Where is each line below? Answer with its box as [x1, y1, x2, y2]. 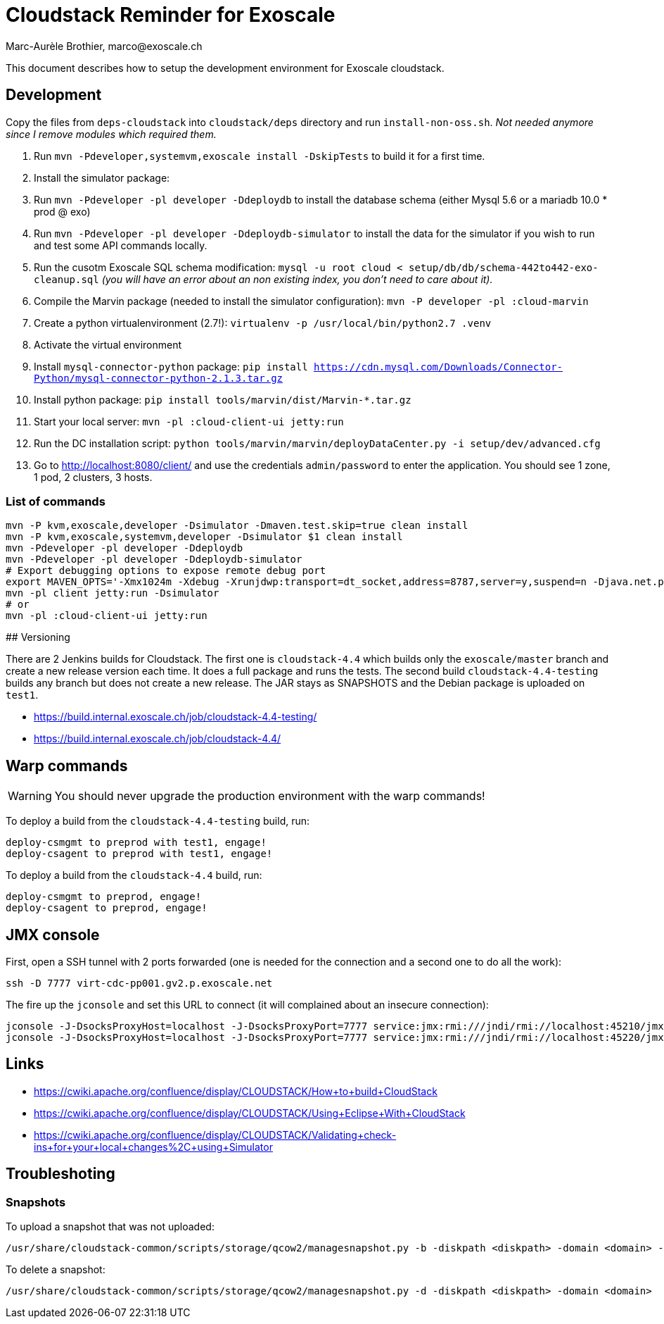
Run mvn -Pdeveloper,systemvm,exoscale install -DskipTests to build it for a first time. [34, 149, 485, 162]
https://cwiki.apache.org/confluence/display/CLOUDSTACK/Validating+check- [34, 1128, 397, 1141]
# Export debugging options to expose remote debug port [6, 565, 326, 577]
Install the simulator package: [34, 171, 170, 184]
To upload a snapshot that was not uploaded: [6, 1220, 215, 1233]
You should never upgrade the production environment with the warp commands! [54, 789, 485, 804]
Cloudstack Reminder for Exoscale [6, 3, 336, 27]
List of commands [6, 494, 106, 508]
